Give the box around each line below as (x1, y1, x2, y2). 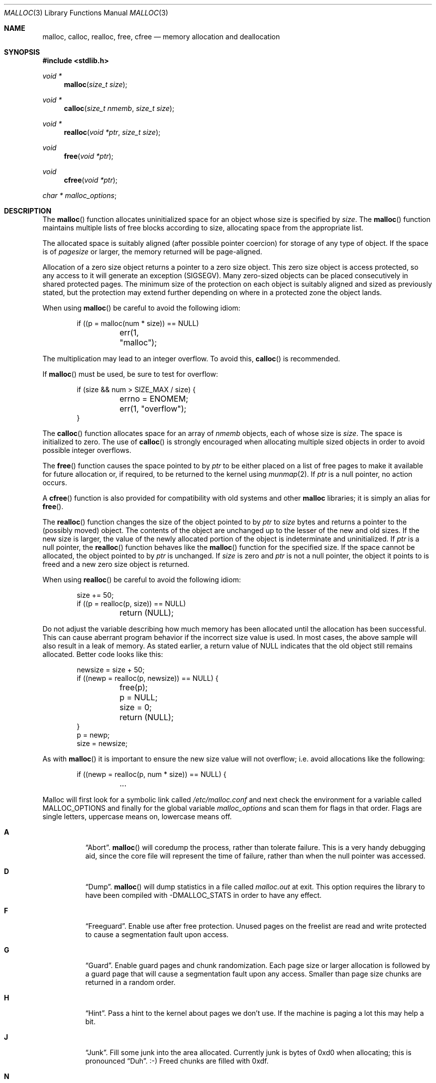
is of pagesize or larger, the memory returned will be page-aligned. (42, 247, 262, 256)
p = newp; (77, 731, 110, 739)
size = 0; (119, 702, 152, 712)
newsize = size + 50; (77, 665, 145, 674)
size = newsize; (77, 739, 128, 748)
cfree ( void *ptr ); (64, 176, 118, 184)
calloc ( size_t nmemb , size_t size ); (64, 104, 175, 112)
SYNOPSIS (4, 48, 40, 56)
